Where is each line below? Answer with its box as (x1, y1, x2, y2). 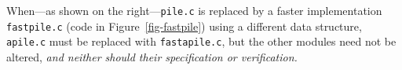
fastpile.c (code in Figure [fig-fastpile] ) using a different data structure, (6, 17, 362, 34)
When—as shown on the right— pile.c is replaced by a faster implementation (6, 2, 382, 18)
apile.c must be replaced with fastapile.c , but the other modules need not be (6, 33, 397, 50)
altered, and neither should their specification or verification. (6, 48, 298, 64)
